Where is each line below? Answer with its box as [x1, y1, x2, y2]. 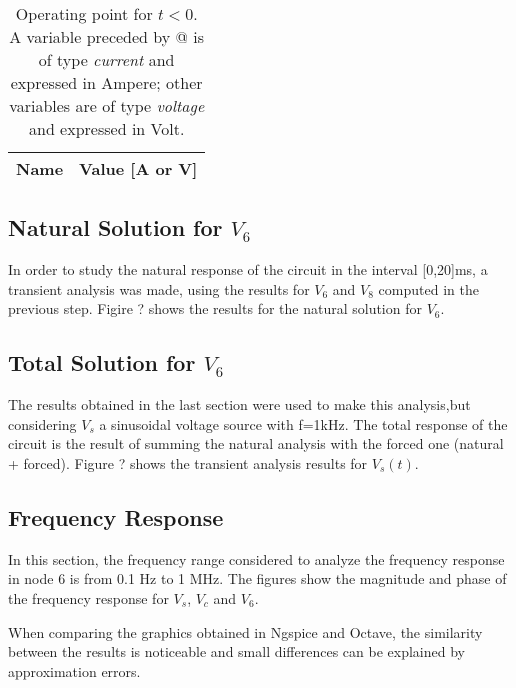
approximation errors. [8, 660, 141, 681]
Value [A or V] [79, 157, 198, 180]
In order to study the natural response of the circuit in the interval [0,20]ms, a [8, 259, 488, 280]
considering [8, 413, 77, 434]
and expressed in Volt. [29, 117, 185, 140]
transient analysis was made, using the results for [8, 278, 310, 299]
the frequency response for [8, 587, 169, 608]
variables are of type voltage [9, 94, 205, 117]
